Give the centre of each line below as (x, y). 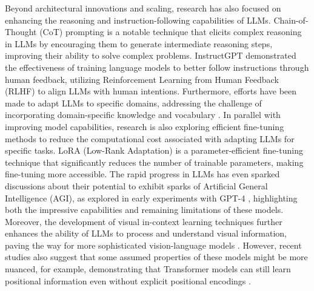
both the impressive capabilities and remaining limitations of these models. (144, 210)
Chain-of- (291, 20)
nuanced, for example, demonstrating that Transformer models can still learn (148, 269)
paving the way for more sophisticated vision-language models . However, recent (153, 245)
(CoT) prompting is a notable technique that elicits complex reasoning (171, 32)
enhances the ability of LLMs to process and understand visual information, (146, 233)
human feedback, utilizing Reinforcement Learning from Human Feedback (142, 79)
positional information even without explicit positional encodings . (128, 280)
